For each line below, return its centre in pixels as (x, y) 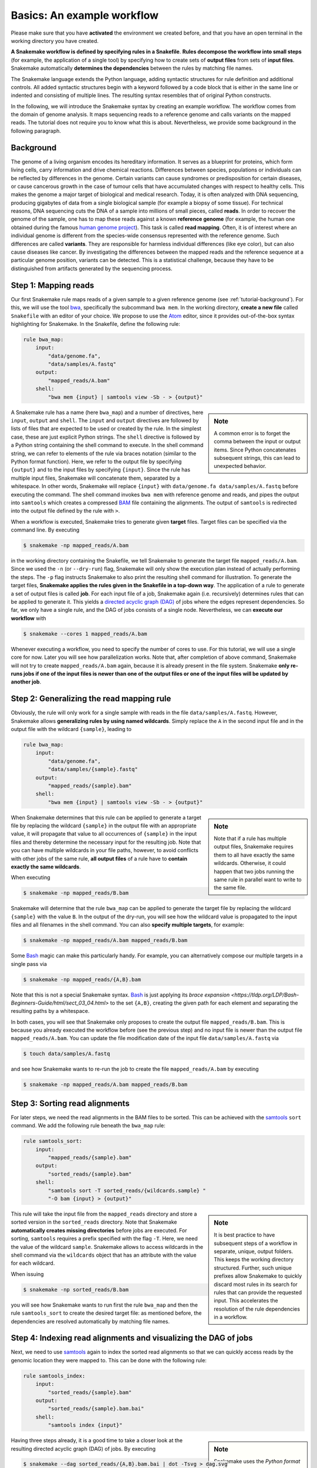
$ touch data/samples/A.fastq (67, 1054)
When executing (31, 877)
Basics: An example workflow (85, 15)
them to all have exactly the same (254, 855)
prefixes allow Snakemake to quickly (258, 1276)
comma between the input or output (257, 442)
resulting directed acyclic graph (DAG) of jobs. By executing (83, 1449)
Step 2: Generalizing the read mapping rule (91, 699)
